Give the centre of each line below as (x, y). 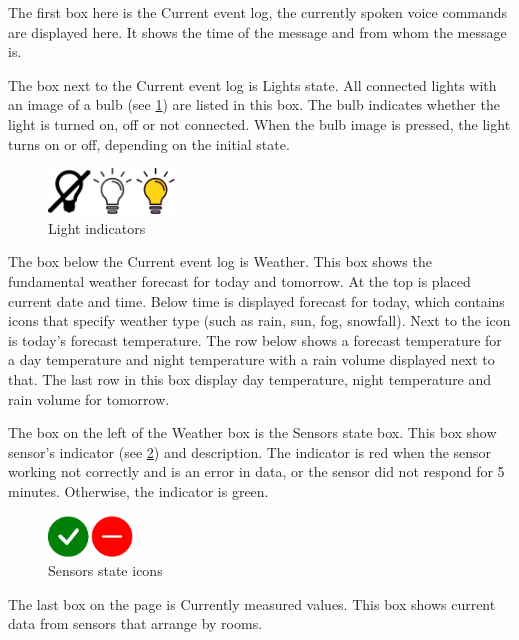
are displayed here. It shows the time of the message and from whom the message (257, 31)
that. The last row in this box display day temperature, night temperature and (250, 379)
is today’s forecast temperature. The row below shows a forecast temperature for (255, 339)
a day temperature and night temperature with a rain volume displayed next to (251, 359)
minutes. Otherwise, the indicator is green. (138, 490)
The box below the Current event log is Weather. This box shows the (220, 261)
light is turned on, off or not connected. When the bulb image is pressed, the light (259, 123)
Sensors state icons (105, 570)
